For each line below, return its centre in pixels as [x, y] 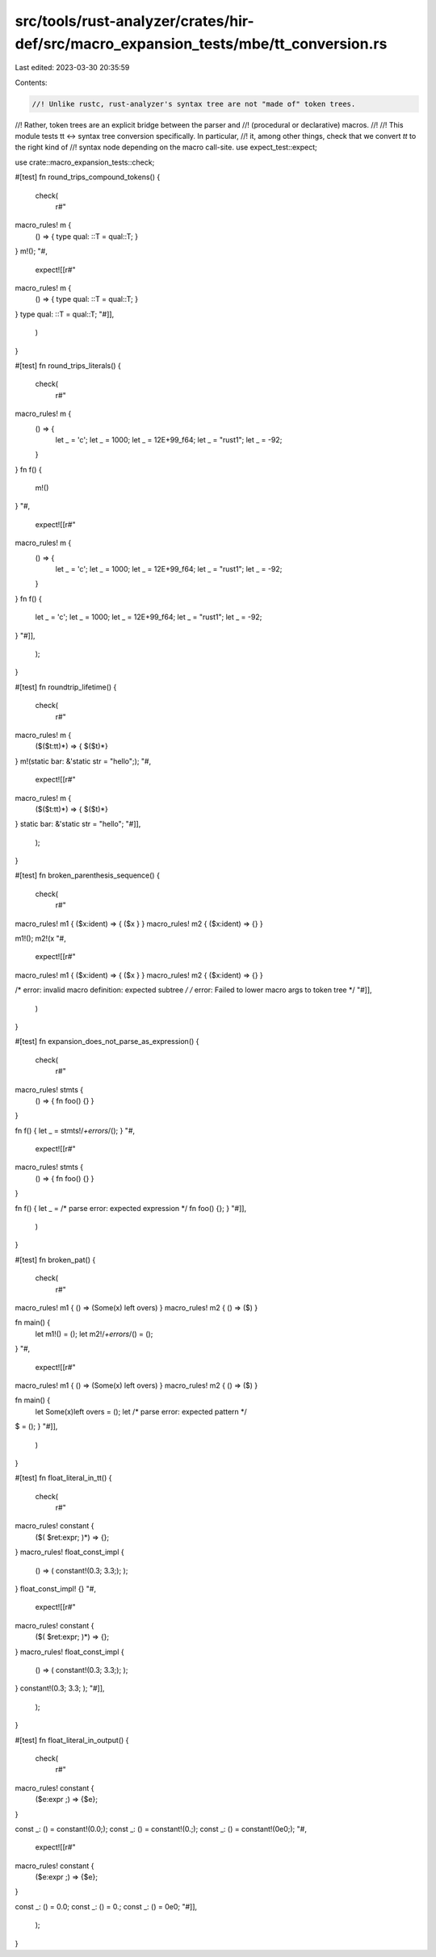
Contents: [31, 82]
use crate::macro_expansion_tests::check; [85, 162]
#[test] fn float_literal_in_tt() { [63, 1478]
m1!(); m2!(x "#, [40, 939]
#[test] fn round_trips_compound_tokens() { [88, 177]
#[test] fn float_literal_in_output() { [72, 1740]
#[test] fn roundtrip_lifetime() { [66, 687]
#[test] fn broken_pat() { [55, 1259]
